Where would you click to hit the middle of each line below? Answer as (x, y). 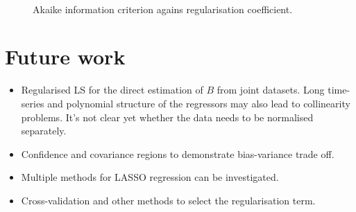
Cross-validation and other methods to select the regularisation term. (168, 200)
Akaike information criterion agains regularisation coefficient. (163, 9)
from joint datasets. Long (271, 90)
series (33, 103)
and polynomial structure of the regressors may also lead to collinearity (199, 103)
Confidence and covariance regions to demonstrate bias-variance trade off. (178, 153)
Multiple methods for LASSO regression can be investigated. (150, 177)
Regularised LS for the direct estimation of (112, 90)
